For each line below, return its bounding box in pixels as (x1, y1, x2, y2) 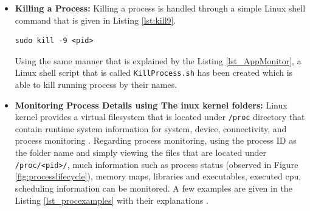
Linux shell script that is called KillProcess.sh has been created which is (15, 66, 293, 79)
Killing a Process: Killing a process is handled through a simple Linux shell (15, 2, 306, 14)
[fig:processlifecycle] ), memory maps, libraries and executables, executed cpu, (15, 170, 301, 183)
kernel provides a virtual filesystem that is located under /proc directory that (15, 110, 305, 123)
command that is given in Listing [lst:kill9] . (15, 13, 176, 26)
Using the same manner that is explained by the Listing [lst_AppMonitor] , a (15, 54, 301, 67)
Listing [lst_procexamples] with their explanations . (15, 193, 208, 206)
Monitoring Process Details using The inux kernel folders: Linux (15, 98, 288, 111)
